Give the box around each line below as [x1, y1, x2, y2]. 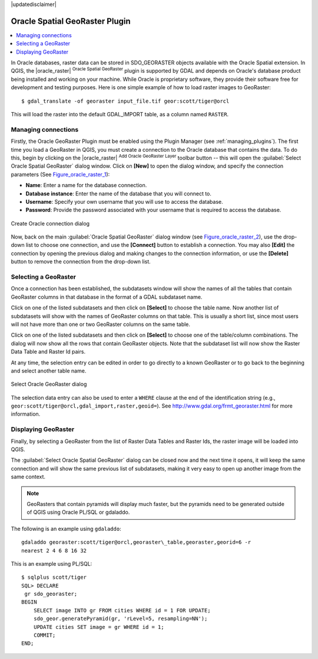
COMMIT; [33, 632, 56, 639]
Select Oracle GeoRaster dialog [11, 381, 87, 388]
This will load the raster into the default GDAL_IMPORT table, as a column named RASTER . [11, 111, 229, 118]
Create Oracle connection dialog [11, 220, 90, 227]
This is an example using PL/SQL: [11, 560, 92, 567]
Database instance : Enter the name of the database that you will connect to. [25, 190, 212, 197]
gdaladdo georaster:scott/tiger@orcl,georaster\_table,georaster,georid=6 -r [21, 539, 251, 546]
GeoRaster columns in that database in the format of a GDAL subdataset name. [11, 293, 203, 301]
